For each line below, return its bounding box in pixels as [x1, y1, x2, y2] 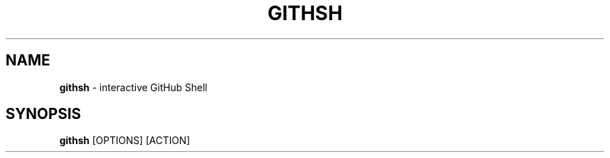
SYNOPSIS [6, 105, 81, 123]
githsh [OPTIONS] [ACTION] [59, 134, 190, 147]
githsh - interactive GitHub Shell [59, 81, 208, 93]
